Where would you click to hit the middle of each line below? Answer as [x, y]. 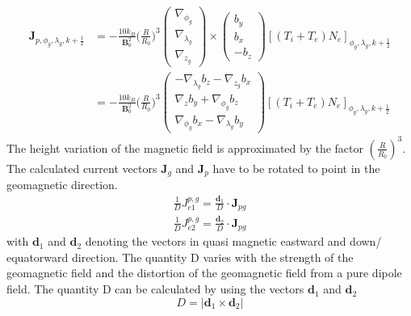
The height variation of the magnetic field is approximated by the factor [185, 147]
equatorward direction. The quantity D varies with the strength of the [180, 257]
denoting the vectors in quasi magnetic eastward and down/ [233, 241]
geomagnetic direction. [62, 185]
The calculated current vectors [82, 168]
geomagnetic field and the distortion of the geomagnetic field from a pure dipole [204, 273]
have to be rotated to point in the [296, 168]
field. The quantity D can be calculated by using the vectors [155, 289]
